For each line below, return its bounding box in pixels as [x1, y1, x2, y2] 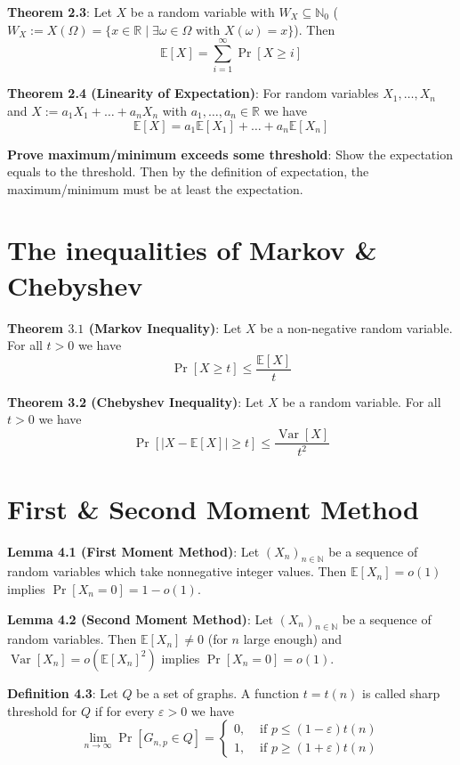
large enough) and [243, 630, 343, 648]
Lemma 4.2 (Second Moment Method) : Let [7, 609, 273, 628]
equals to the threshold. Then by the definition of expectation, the [7, 162, 369, 181]
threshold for [7, 701, 77, 720]
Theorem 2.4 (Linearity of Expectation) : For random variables [7, 84, 379, 102]
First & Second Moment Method [7, 490, 419, 526]
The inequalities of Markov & [7, 232, 377, 268]
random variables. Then [7, 630, 137, 648]
